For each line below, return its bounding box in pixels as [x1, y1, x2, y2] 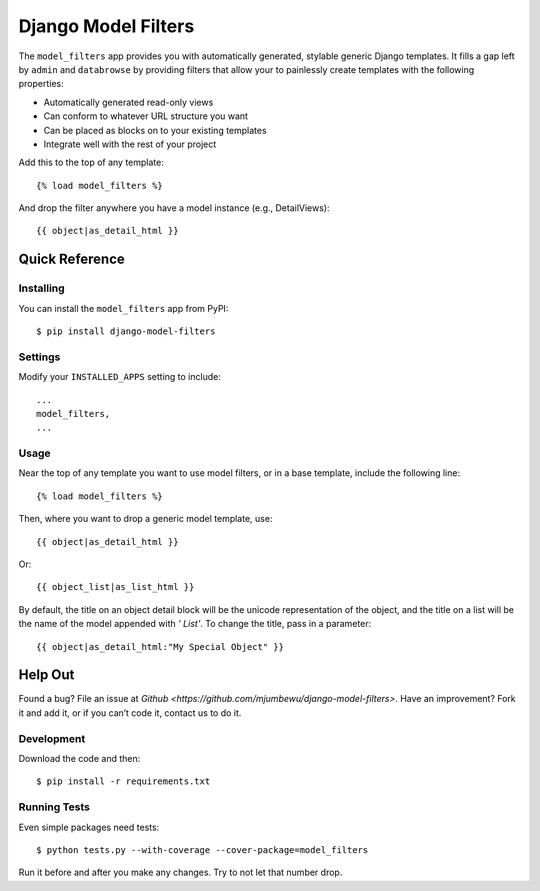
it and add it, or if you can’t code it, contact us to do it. [18, 706, 242, 719]
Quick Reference [18, 251, 125, 268]
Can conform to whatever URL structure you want [43, 110, 249, 122]
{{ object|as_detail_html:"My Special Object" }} [36, 641, 285, 652]
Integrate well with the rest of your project [43, 138, 217, 150]
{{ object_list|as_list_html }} [36, 581, 195, 593]
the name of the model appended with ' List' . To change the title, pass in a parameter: [18, 618, 372, 630]
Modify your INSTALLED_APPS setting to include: [18, 371, 222, 383]
